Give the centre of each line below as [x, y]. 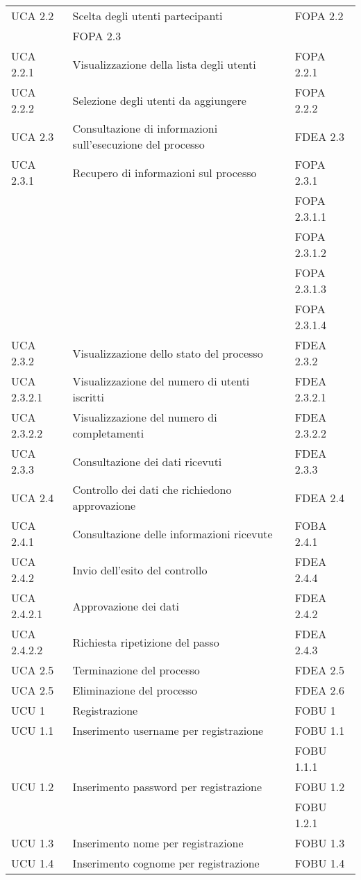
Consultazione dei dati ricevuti [147, 461]
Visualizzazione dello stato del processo [168, 353]
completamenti [108, 433]
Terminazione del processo [136, 670]
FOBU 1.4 [320, 863]
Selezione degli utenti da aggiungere [159, 100]
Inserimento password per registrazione [167, 787]
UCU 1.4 [33, 863]
